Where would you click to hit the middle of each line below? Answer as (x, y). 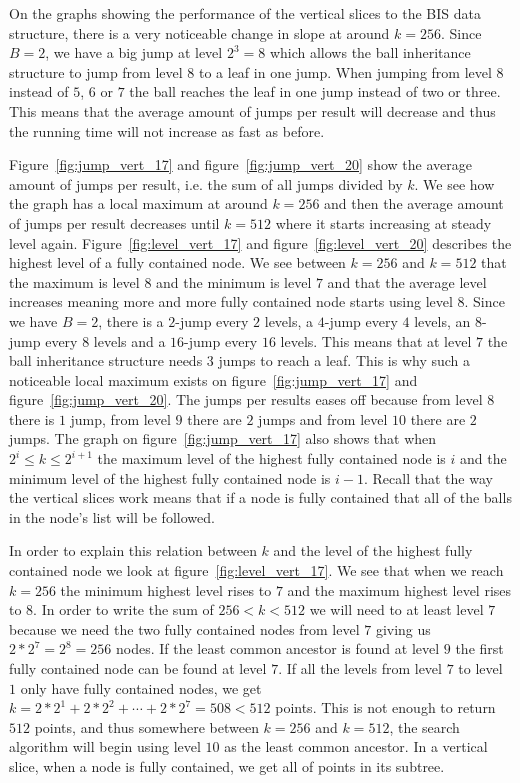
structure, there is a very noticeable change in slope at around (199, 32)
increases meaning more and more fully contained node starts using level (231, 301)
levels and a (129, 340)
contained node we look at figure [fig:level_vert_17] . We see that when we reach (256, 570)
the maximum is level (74, 281)
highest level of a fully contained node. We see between (177, 262)
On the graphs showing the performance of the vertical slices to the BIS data (245, 13)
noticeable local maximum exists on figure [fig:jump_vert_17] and (213, 379)
